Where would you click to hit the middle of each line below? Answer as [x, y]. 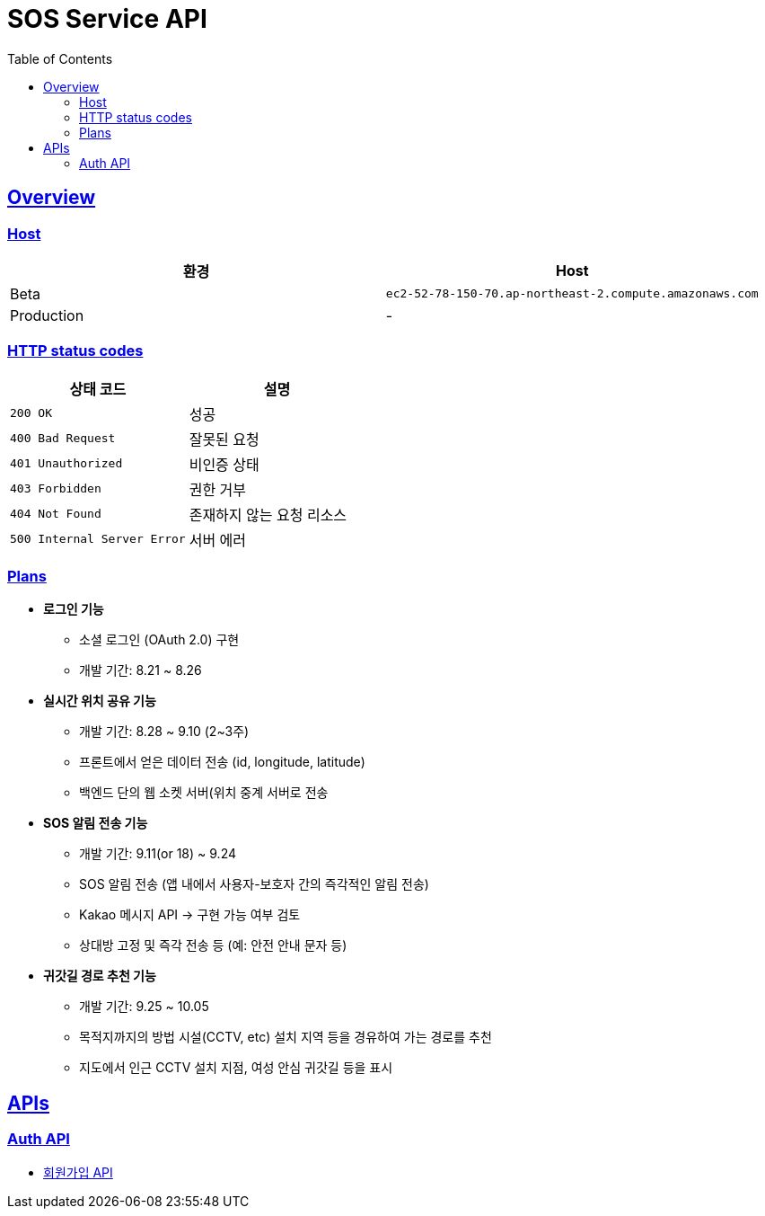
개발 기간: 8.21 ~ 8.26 [141, 670]
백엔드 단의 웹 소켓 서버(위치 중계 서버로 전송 [204, 793]
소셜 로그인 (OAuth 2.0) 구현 [159, 640]
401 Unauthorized [66, 464]
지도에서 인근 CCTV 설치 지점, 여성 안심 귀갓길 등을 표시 [236, 1068]
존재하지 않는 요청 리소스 [268, 515]
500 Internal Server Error [98, 539]
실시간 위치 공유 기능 [100, 701]
